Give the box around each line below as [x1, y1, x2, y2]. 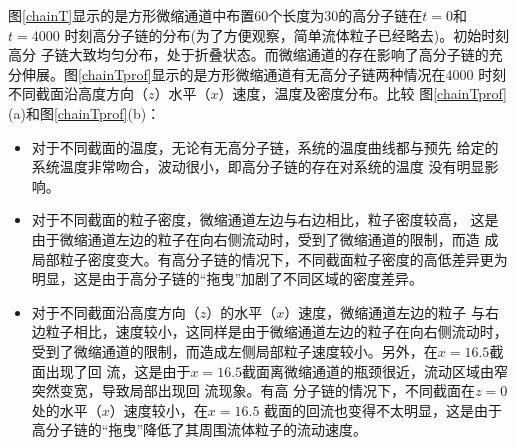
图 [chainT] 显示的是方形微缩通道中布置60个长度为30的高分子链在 [8, 5, 423, 25]
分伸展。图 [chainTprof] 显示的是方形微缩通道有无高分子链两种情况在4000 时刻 [8, 63, 507, 84]
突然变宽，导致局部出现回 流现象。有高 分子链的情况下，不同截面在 [31, 380, 476, 401]
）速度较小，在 [109, 399, 208, 420]
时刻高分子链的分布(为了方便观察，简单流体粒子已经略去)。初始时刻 [64, 24, 510, 45]
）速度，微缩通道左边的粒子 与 [284, 301, 485, 322]
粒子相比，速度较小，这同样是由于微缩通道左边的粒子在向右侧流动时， [45, 321, 508, 342]
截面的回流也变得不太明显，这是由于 [264, 399, 503, 420]
